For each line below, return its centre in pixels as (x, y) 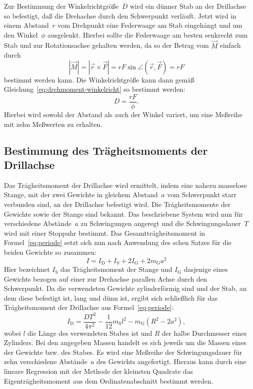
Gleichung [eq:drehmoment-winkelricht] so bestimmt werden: (95, 89)
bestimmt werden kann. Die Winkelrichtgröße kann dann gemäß (99, 79)
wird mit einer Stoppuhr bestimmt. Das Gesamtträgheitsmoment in (105, 233)
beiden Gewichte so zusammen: (50, 252)
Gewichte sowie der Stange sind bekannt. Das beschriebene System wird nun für (124, 214)
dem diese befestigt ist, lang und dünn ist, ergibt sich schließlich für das (111, 297)
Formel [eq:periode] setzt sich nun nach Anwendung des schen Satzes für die (118, 242)
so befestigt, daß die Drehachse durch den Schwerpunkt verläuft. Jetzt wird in (120, 15)
